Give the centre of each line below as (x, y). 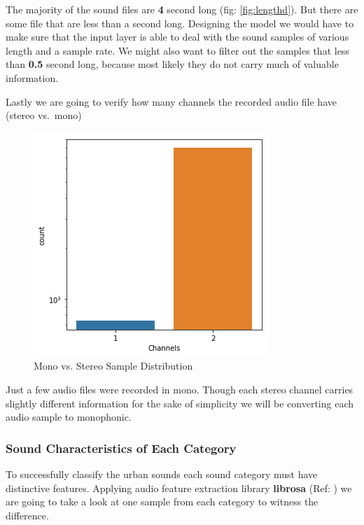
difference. (27, 515)
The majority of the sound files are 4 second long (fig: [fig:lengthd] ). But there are (182, 9)
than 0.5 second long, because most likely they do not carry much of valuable (172, 64)
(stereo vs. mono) (44, 115)
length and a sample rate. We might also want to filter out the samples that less (177, 50)
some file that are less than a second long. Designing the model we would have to (180, 23)
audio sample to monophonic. (69, 417)
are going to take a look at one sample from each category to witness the (162, 502)
